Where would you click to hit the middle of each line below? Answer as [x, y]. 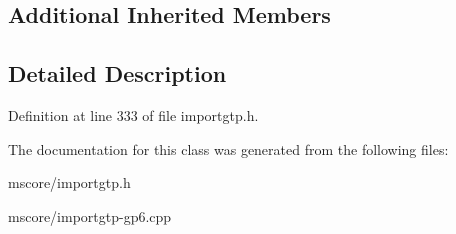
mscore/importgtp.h [69, 182]
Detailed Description [117, 73]
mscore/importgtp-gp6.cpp [90, 215]
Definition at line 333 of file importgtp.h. [133, 114]
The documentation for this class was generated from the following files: [228, 148]
